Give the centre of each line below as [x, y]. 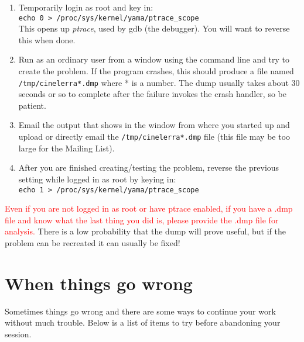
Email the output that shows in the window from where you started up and [154, 125]
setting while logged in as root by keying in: [97, 179]
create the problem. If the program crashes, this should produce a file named [156, 71]
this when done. [47, 39]
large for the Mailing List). [66, 148]
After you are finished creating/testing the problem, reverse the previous [149, 167]
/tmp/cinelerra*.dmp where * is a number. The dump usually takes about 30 [159, 82]
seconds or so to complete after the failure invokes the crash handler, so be [152, 94]
